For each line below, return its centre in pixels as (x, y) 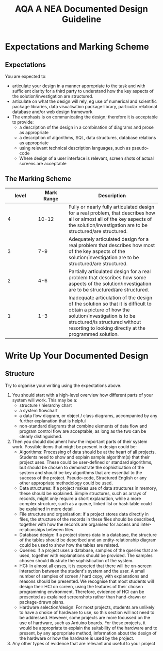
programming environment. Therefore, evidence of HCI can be (82, 592)
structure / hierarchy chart (46, 405)
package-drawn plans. (42, 602)
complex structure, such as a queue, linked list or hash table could (85, 503)
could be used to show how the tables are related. (69, 545)
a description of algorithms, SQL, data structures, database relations (88, 138)
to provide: (23, 122)
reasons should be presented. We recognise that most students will (87, 581)
